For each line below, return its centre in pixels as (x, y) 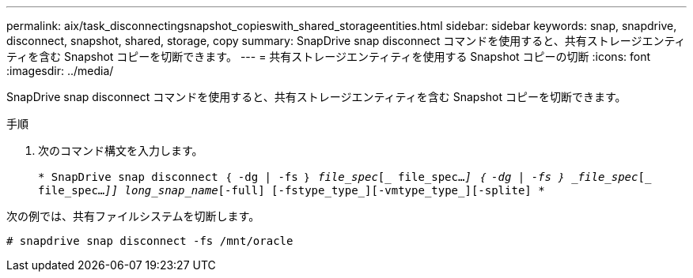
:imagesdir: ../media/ (60, 71)
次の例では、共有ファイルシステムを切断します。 (133, 216)
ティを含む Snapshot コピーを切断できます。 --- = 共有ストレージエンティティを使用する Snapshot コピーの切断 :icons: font (329, 56)
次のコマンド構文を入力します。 (121, 150)
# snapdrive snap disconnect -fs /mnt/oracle (150, 241)
